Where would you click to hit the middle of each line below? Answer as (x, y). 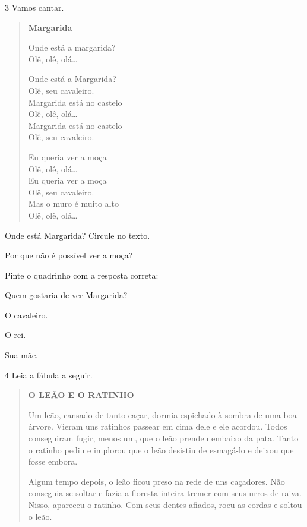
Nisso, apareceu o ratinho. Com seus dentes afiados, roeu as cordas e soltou (165, 504)
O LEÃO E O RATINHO (81, 395)
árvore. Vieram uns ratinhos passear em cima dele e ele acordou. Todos (158, 426)
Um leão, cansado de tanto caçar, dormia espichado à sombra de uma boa (162, 414)
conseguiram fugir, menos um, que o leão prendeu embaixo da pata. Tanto (163, 438)
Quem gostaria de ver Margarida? (66, 295)
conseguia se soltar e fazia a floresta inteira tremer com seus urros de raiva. (165, 493)
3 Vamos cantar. (34, 7)
